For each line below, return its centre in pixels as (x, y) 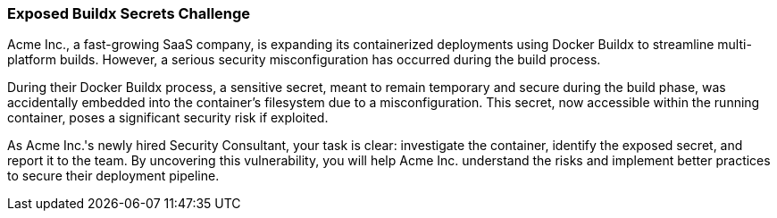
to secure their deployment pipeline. (113, 176)
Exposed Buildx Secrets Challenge (129, 13)
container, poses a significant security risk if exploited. (168, 118)
